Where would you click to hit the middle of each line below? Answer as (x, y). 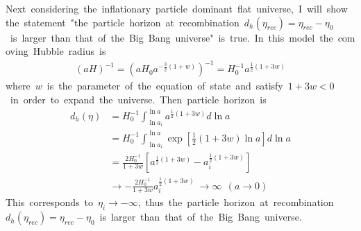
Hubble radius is (69, 51)
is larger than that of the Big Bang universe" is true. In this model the (171, 37)
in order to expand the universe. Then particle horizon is (138, 99)
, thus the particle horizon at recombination (236, 202)
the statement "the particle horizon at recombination (123, 22)
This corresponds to (49, 202)
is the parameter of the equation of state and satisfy (165, 86)
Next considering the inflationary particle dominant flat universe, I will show (177, 8)
